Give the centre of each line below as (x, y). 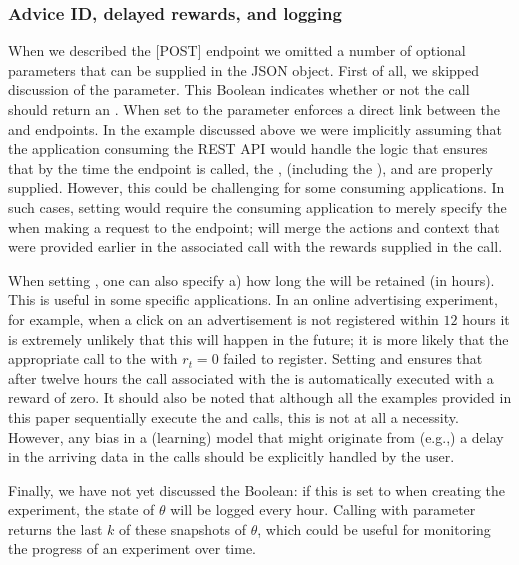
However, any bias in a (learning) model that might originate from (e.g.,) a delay (256, 436)
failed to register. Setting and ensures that (353, 358)
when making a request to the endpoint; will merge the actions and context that (254, 226)
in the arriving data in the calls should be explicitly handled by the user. (231, 456)
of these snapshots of (182, 528)
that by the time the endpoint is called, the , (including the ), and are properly (250, 167)
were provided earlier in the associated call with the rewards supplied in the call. (255, 246)
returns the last (55, 528)
